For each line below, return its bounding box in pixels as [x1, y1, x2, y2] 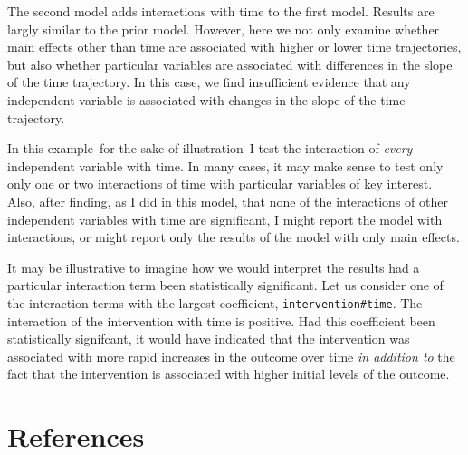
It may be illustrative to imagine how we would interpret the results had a [7, 257, 420, 276]
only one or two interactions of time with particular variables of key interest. [7, 174, 433, 193]
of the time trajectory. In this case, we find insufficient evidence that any [7, 73, 411, 92]
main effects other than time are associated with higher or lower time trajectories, [7, 37, 462, 56]
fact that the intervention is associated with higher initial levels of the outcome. [7, 364, 450, 383]
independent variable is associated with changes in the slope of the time [7, 90, 406, 109]
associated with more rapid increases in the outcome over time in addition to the [7, 346, 455, 365]
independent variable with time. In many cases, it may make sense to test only [7, 156, 444, 175]
